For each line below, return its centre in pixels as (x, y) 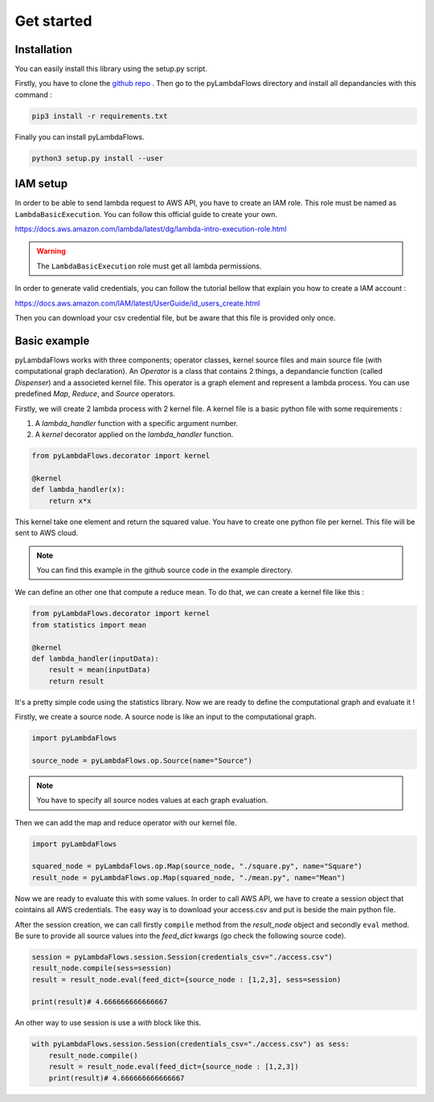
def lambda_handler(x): (79, 490)
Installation (43, 49)
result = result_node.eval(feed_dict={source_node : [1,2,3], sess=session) (186, 979)
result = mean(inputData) (100, 670)
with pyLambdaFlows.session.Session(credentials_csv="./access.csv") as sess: (190, 1044)
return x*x (70, 501)
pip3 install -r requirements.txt (100, 116)
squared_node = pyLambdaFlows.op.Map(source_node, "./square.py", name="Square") (197, 866)
